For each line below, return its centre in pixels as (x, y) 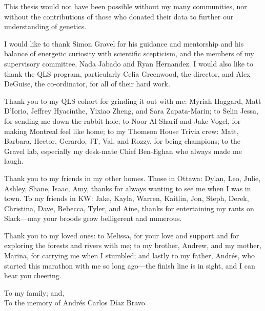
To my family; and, (34, 292)
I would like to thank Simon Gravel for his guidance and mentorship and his (124, 43)
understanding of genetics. (45, 26)
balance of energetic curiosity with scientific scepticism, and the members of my (129, 53)
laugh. (14, 161)
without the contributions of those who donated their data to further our (119, 16)
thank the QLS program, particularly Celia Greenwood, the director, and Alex (127, 73)
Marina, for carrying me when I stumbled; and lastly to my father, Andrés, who (129, 256)
